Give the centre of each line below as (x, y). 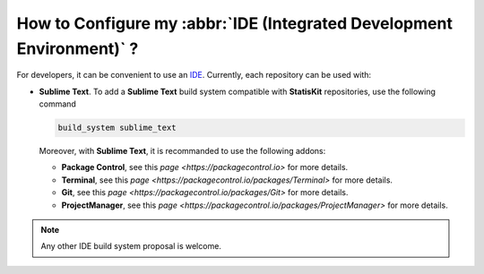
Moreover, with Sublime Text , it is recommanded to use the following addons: (182, 151)
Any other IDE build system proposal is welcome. (131, 246)
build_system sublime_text (117, 128)
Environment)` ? (78, 48)
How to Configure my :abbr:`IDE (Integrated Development (234, 23)
